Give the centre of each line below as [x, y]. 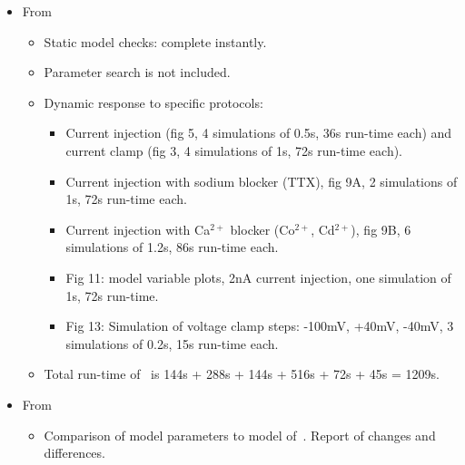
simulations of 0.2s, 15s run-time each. [172, 343]
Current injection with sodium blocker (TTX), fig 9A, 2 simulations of [262, 181]
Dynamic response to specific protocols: [153, 102]
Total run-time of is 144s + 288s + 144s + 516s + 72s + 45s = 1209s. [242, 374]
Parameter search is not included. [137, 72]
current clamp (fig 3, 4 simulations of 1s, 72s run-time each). [234, 150]
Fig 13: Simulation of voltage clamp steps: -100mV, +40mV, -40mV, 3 [260, 326]
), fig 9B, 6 [381, 229]
